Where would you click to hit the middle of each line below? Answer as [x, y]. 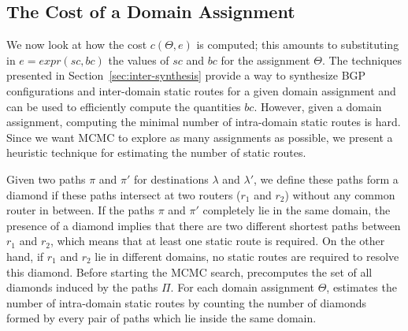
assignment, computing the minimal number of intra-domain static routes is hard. [204, 122]
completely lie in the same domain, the [297, 210]
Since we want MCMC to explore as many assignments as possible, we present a [200, 137]
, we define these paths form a [326, 179]
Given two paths [46, 179]
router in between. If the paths [80, 210]
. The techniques [362, 60]
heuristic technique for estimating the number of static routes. [156, 152]
